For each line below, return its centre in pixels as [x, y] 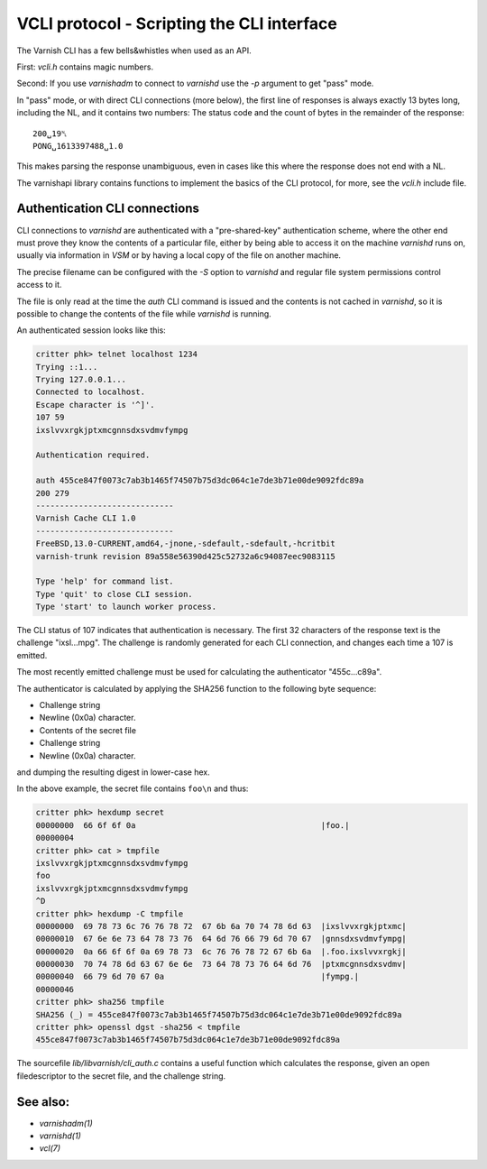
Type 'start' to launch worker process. [126, 607]
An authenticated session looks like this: [91, 330]
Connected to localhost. [91, 392]
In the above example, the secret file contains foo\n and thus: [133, 788]
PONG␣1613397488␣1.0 [78, 146]
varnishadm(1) [66, 1123]
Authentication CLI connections [108, 209]
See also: [43, 1102]
